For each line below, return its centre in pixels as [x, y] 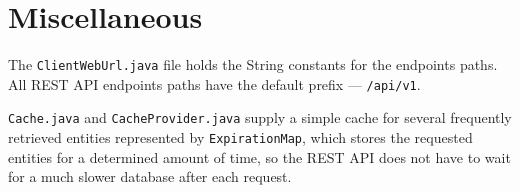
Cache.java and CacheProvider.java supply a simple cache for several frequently [260, 117]
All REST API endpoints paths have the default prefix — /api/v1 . [214, 83]
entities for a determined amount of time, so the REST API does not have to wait [259, 156]
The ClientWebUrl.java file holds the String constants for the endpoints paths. [253, 64]
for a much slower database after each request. [150, 176]
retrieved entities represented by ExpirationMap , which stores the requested [240, 137]
